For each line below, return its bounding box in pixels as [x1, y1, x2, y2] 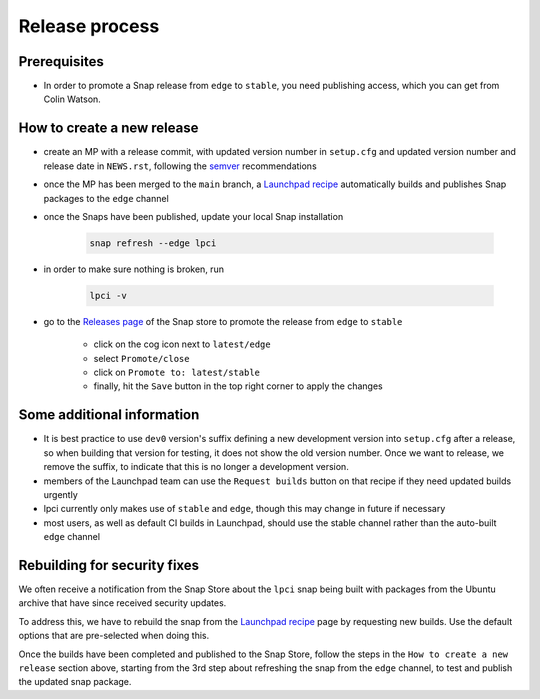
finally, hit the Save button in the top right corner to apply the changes [93, 380, 384, 392]
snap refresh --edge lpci [89, 237, 217, 249]
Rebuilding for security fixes [18, 556, 200, 574]
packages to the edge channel [43, 192, 169, 204]
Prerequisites [18, 53, 104, 70]
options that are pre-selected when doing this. [18, 630, 210, 642]
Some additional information [18, 406, 200, 424]
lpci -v [89, 290, 127, 301]
